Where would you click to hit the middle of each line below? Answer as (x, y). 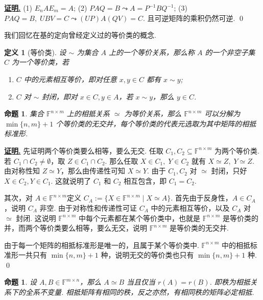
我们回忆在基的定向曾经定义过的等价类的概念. (80, 35)
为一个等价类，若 (41, 62)
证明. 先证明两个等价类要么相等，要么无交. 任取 (84, 150)
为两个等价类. (237, 150)
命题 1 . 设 (20, 282)
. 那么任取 (122, 160)
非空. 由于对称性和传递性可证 (88, 207)
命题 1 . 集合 (24, 114)
